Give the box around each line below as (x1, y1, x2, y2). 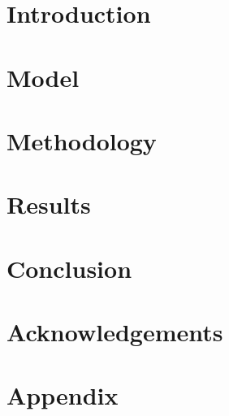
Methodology (6, 123, 157, 157)
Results (6, 188, 91, 221)
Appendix (6, 379, 119, 412)
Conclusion (6, 251, 132, 284)
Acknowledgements (6, 315, 223, 349)
